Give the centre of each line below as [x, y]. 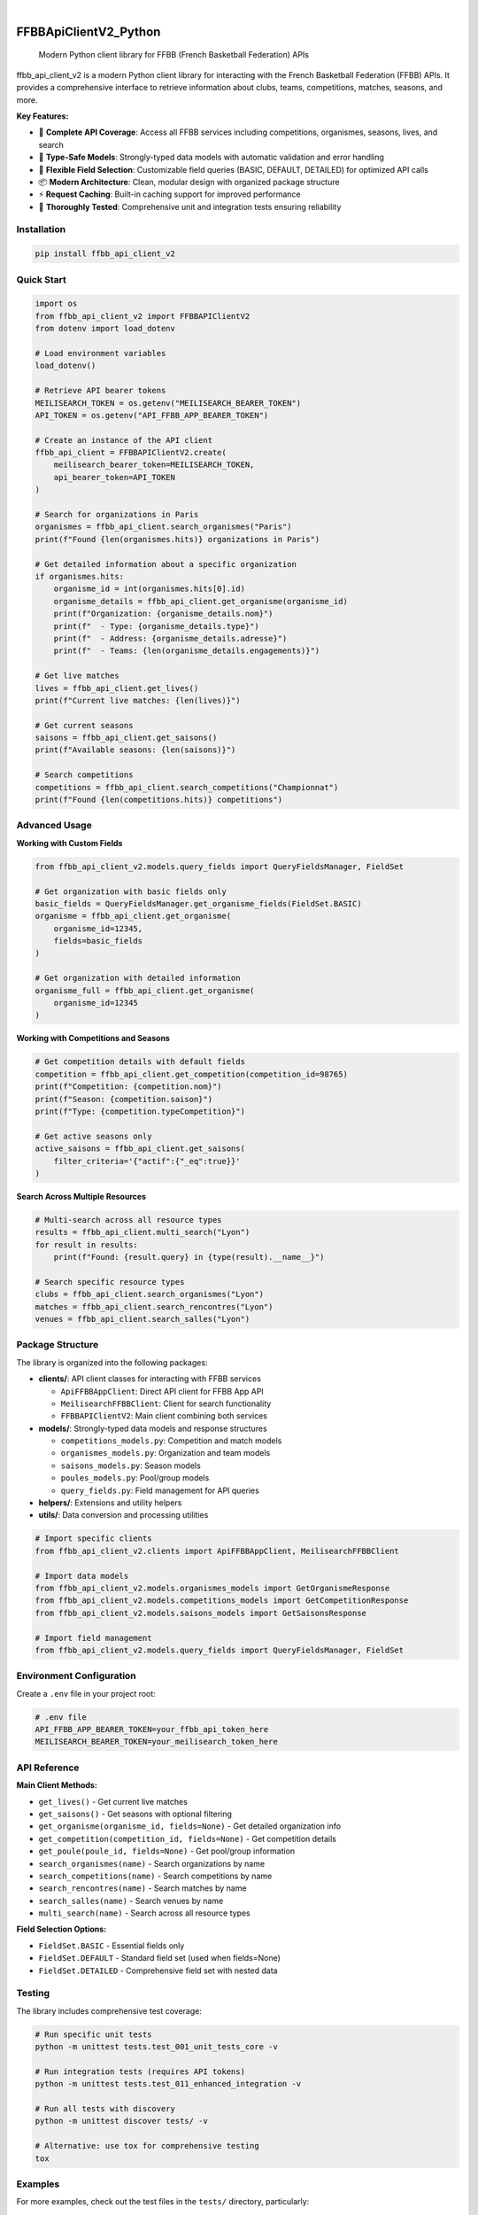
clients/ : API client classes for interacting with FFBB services [150, 1379]
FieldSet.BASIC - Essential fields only [112, 1946]
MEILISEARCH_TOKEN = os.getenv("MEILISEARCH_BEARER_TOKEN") [168, 403]
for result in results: [87, 1244]
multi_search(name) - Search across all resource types [145, 1913]
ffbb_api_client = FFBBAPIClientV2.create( [131, 453]
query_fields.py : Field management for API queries [160, 1490]
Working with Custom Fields [69, 843]
